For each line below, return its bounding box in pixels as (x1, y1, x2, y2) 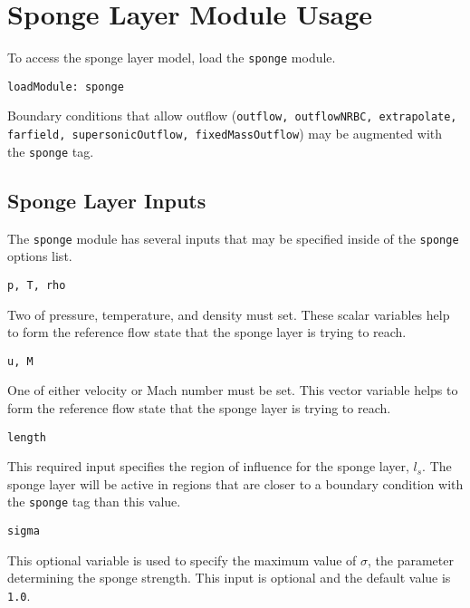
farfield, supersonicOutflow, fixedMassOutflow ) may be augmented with (7, 124, 443, 143)
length (7, 430, 46, 444)
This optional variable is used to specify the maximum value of (7, 550, 357, 569)
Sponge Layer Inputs (7, 186, 206, 214)
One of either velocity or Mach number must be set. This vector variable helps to (7, 381, 458, 400)
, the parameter (368, 550, 454, 569)
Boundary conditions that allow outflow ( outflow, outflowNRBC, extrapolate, (7, 106, 457, 125)
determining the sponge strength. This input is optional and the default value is (7, 568, 451, 587)
